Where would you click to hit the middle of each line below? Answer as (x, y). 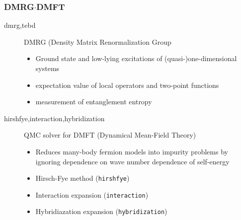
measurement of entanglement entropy (94, 102)
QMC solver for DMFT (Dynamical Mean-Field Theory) (110, 135)
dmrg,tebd (20, 25)
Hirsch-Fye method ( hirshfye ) (82, 178)
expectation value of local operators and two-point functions (127, 85)
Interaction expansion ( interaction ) (92, 194)
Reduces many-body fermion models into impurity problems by (132, 151)
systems (47, 68)
